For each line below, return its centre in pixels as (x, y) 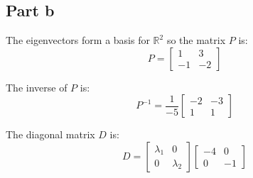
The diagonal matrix (50, 134)
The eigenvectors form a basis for (78, 40)
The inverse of (37, 87)
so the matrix (196, 40)
